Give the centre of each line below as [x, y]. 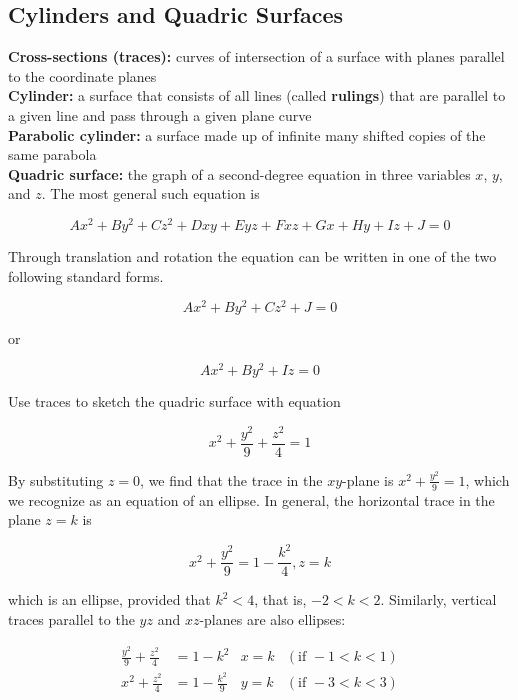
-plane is [368, 479]
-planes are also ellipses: [272, 618]
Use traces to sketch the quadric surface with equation [174, 400]
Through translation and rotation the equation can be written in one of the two [252, 256]
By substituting [56, 479]
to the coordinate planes [82, 75]
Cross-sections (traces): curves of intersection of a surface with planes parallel [256, 56]
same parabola [52, 154]
